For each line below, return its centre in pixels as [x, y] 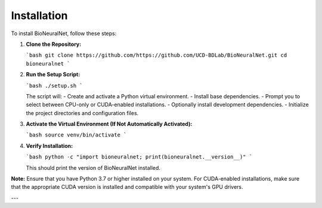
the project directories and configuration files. [82, 113]
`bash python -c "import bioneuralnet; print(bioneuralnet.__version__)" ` [139, 157]
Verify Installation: [49, 145]
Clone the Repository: [54, 44]
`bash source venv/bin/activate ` [76, 135]
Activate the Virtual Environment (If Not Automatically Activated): [109, 124]
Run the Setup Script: [53, 74]
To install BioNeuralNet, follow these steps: [64, 33]
